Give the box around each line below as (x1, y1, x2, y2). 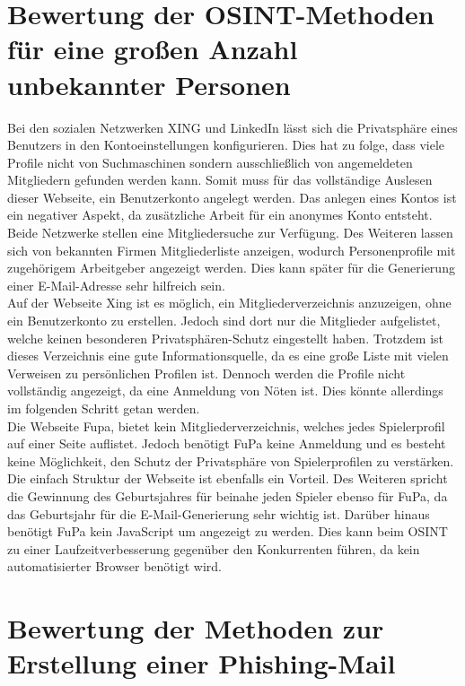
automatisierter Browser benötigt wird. (7, 557, 222, 576)
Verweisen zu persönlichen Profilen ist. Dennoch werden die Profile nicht (7, 363, 406, 382)
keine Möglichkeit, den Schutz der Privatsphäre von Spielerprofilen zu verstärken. (7, 451, 454, 470)
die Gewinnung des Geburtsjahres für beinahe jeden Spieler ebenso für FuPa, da (7, 486, 448, 505)
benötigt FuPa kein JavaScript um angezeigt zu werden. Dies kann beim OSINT (7, 522, 448, 541)
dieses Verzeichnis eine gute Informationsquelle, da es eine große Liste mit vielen (7, 346, 449, 365)
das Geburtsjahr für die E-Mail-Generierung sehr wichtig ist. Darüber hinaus (7, 504, 430, 523)
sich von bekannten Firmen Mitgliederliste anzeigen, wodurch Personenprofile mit (7, 240, 456, 259)
